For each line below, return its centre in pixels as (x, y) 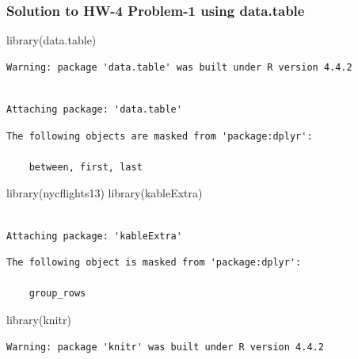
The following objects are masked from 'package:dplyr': (160, 136)
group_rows (57, 294)
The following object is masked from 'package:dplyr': (154, 263)
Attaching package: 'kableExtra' (94, 236)
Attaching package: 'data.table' (94, 109)
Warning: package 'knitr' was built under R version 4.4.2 (165, 347)
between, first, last (86, 167)
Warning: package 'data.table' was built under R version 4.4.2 (179, 67)
